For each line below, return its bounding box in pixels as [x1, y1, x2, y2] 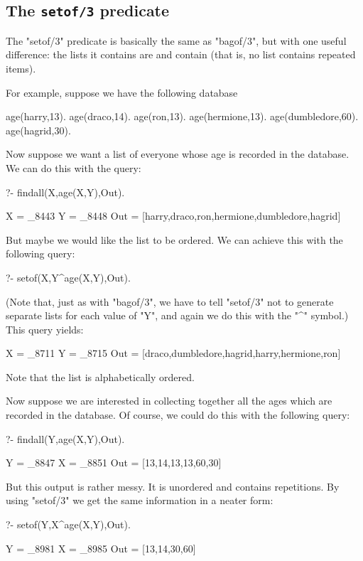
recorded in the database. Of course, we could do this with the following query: [6, 407, 350, 422]
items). [6, 60, 36, 75]
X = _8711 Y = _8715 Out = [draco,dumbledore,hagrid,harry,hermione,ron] [6, 346, 341, 360]
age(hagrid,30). [6, 122, 71, 137]
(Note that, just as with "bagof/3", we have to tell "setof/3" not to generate [6, 294, 334, 309]
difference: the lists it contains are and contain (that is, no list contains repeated [6, 47, 356, 62]
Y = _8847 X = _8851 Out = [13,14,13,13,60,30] [6, 455, 222, 470]
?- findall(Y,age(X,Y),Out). [6, 431, 125, 446]
